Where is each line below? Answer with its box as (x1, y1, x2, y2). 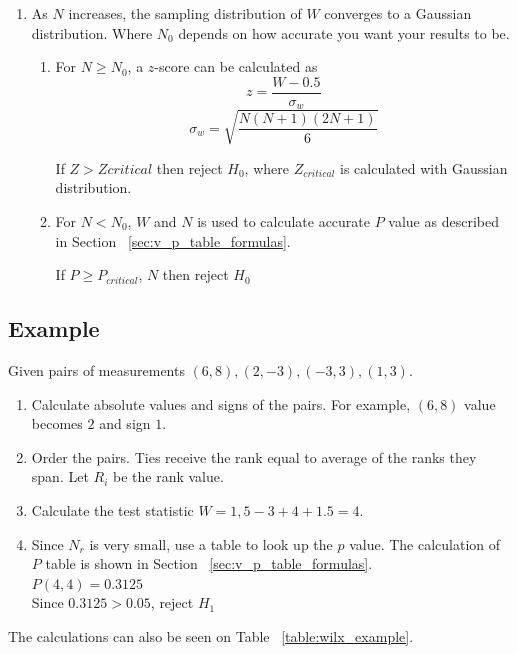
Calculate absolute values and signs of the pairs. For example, (31, 393, 411, 414)
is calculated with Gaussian (339, 157, 508, 178)
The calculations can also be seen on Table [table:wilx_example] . (8, 625, 414, 646)
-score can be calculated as (154, 56, 318, 77)
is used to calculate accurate (197, 211, 371, 232)
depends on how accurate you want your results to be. (178, 22, 510, 43)
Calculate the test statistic (31, 499, 194, 520)
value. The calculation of (349, 533, 501, 554)
